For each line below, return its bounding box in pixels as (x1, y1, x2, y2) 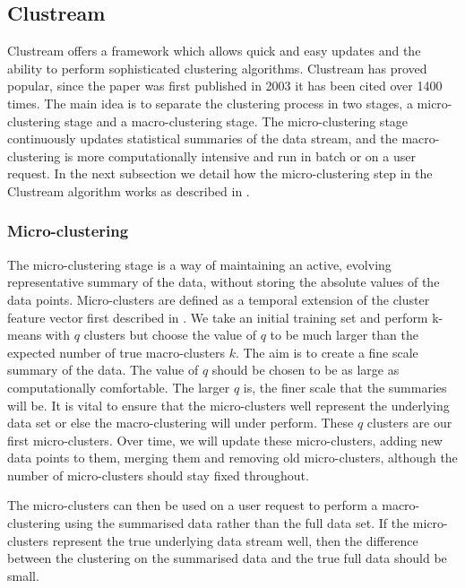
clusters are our (366, 413, 452, 432)
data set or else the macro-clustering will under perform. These (7, 413, 354, 432)
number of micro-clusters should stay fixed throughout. (7, 465, 309, 484)
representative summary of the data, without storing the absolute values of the (7, 272, 440, 291)
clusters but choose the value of (83, 325, 257, 344)
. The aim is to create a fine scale (235, 342, 418, 361)
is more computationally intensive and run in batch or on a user (64, 146, 416, 165)
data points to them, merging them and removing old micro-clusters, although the (7, 448, 458, 467)
